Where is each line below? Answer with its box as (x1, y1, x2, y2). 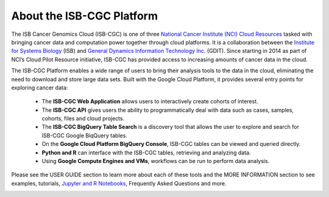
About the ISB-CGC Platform (11, 9, 158, 22)
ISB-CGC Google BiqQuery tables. (41, 131, 128, 139)
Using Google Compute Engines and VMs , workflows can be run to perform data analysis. (41, 157, 270, 165)
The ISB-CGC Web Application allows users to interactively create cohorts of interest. (41, 98, 258, 105)
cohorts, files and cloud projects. (41, 115, 125, 122)
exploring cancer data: (11, 84, 68, 91)
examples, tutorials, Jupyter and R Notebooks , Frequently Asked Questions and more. (11, 179, 227, 187)
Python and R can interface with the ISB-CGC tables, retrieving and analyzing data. (41, 149, 251, 156)
